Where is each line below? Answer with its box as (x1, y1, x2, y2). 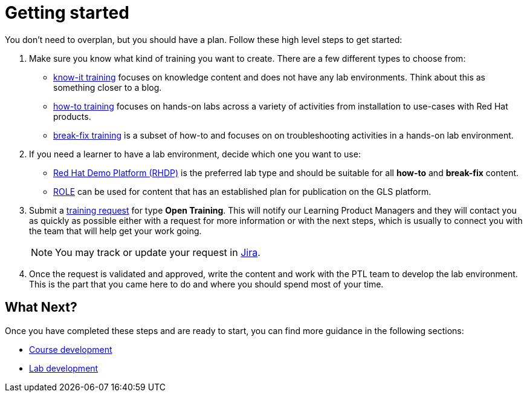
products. (53, 111, 91, 122)
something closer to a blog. (53, 82, 162, 93)
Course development (29, 344, 112, 355)
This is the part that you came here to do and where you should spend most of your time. (29, 278, 384, 289)
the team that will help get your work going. (29, 225, 202, 236)
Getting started (5, 2, 129, 23)
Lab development (29, 363, 99, 373)
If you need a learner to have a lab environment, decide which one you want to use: (29, 148, 361, 159)
